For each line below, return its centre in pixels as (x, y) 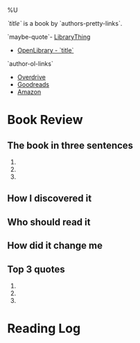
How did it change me (55, 246)
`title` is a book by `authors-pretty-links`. (65, 23)
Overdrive (32, 77)
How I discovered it (50, 199)
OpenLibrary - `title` (45, 50)
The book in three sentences (70, 145)
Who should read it (49, 222)
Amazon (29, 92)
